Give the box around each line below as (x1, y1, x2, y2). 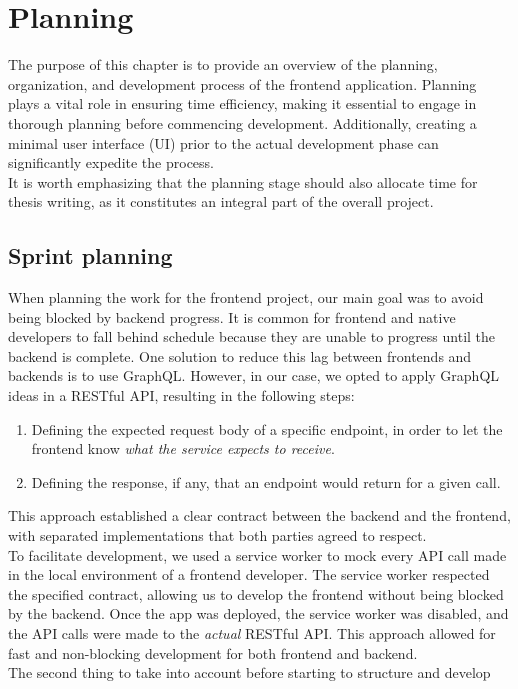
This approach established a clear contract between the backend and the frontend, (8, 505, 511, 526)
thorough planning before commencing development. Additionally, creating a (8, 112, 477, 133)
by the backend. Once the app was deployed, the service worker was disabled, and (8, 603, 509, 624)
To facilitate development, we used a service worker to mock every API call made (8, 544, 507, 565)
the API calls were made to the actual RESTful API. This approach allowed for (8, 622, 496, 643)
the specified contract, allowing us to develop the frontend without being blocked (8, 583, 504, 604)
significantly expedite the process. (8, 152, 214, 173)
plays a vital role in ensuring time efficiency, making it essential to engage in (8, 93, 477, 114)
